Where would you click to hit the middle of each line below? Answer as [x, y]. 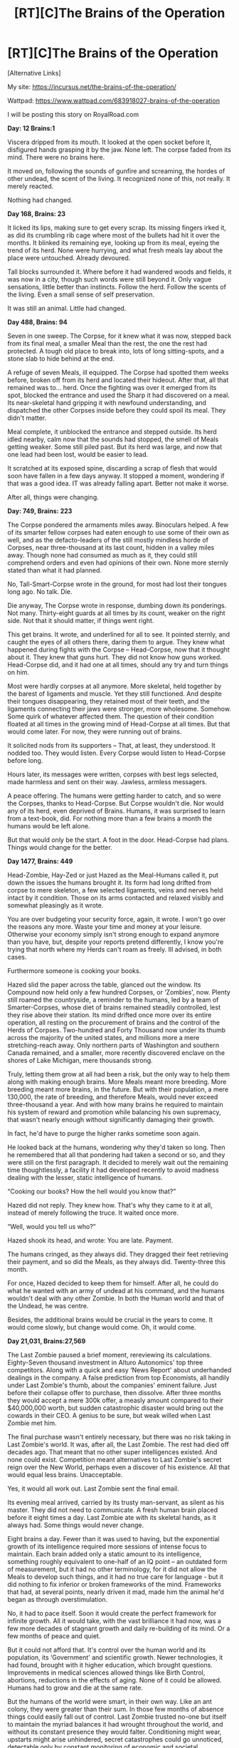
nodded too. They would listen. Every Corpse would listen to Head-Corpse [117, 753]
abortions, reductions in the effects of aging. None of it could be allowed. [115, 1680]
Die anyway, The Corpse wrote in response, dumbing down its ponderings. [117, 605]
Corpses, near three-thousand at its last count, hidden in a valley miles [111, 547]
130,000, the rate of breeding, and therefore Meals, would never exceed [113, 1096]
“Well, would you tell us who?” [52, 1226]
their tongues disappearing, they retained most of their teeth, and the [108, 701]
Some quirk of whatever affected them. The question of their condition [111, 716]
